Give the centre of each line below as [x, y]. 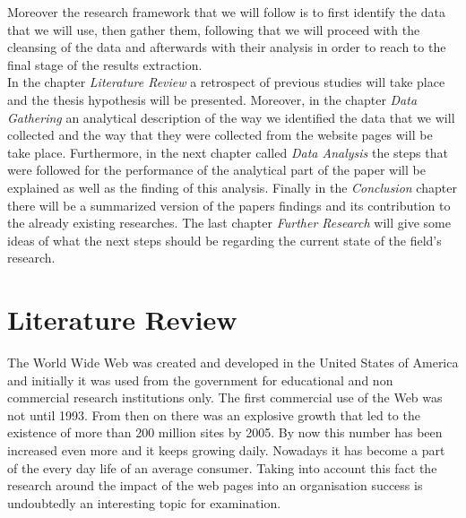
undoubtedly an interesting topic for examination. [144, 502]
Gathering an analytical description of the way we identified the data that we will [231, 117]
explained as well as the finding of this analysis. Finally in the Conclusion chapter [232, 187]
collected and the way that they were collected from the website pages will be [220, 135]
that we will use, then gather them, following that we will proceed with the [214, 29]
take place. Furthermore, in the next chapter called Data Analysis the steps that [228, 152]
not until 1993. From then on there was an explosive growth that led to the [214, 414]
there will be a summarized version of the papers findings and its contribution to [229, 205]
